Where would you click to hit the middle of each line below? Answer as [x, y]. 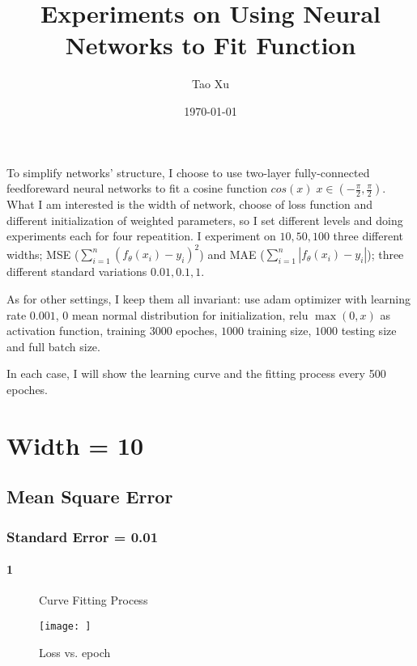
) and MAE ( [232, 254]
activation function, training [76, 331]
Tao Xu [211, 84]
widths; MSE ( [43, 254]
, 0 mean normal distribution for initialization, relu [182, 314]
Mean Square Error [90, 496]
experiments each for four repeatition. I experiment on [141, 236]
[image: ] [65, 626]
